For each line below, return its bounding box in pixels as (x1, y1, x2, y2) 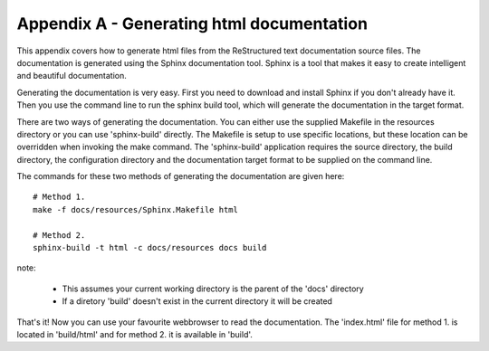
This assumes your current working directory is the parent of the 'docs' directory (62, 283, 364, 294)
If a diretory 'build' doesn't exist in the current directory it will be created (62, 296, 332, 307)
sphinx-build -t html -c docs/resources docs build (33, 242, 267, 253)
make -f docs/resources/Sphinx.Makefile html (33, 204, 239, 214)
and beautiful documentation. (16, 71, 127, 81)
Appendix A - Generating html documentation (16, 14, 369, 33)
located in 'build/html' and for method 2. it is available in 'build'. (16, 328, 254, 339)
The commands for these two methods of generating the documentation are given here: (16, 171, 345, 182)
